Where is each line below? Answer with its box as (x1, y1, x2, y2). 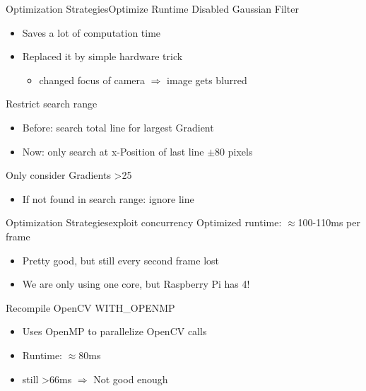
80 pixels (215, 144, 253, 158)
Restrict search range (6, 96, 98, 111)
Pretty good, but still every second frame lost (22, 252, 220, 267)
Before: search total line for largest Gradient (22, 119, 214, 134)
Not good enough (93, 371, 168, 386)
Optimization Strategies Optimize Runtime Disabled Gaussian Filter (6, 1, 299, 16)
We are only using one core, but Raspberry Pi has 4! (22, 276, 250, 291)
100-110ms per (297, 215, 360, 230)
